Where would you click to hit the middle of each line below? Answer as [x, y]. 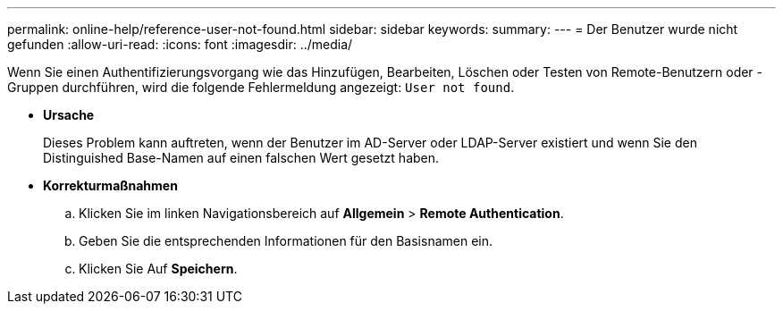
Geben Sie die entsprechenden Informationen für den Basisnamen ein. [286, 241]
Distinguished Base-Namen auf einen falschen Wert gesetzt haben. [241, 158]
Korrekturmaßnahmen [110, 185]
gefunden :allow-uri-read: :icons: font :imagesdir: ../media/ [180, 44]
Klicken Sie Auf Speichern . [158, 269]
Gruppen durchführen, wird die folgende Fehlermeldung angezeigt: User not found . [261, 87]
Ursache [69, 115]
